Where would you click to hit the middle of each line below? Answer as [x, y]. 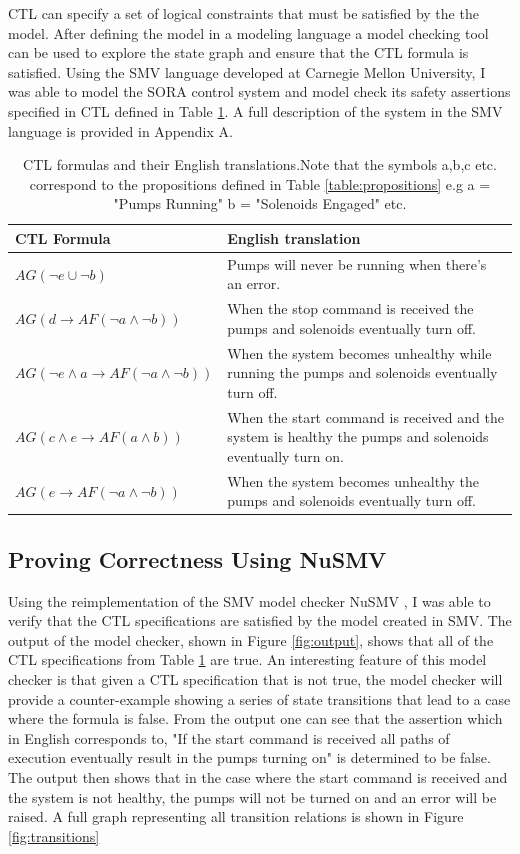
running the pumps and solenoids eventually [362, 372]
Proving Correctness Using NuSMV [197, 558]
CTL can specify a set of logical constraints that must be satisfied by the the [243, 13]
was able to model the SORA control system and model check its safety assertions [259, 91]
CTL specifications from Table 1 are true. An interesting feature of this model [247, 659]
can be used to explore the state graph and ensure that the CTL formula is [238, 52]
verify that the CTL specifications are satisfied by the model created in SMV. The [260, 620]
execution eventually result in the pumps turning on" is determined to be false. [249, 757]
